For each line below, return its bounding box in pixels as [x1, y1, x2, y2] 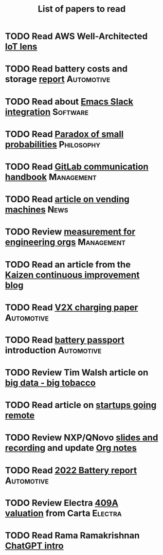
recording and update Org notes [5, 443, 137, 453]
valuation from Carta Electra [5, 507, 122, 519]
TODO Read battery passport [5, 334, 125, 345]
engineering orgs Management [5, 237, 126, 248]
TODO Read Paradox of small [5, 128, 124, 140]
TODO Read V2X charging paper [5, 302, 139, 313]
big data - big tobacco [5, 377, 96, 389]
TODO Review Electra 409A [5, 497, 118, 508]
